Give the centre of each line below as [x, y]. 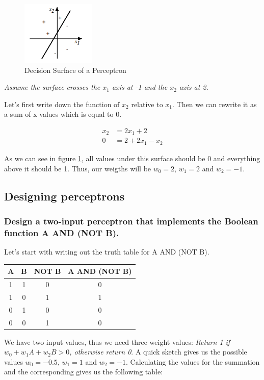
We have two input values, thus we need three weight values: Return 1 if [117, 341]
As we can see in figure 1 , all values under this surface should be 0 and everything [132, 158]
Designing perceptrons [64, 196]
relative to [147, 104]
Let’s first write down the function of [62, 104]
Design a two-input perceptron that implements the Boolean [131, 221]
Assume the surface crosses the [52, 87]
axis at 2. [194, 87]
